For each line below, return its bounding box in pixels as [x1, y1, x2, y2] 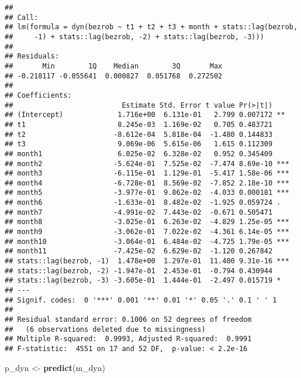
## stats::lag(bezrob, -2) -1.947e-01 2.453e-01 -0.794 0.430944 [5, 266, 273, 275]
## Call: [5, 13, 39, 22]
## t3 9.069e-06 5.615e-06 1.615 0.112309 [5, 140, 273, 149]
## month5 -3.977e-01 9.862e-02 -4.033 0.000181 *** [5, 188, 289, 197]
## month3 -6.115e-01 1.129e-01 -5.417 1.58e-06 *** [5, 169, 289, 178]
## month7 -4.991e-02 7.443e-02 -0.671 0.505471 [5, 208, 273, 217]
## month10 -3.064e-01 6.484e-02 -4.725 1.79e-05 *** [5, 237, 289, 246]
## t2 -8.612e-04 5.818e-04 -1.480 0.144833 [5, 130, 273, 139]
